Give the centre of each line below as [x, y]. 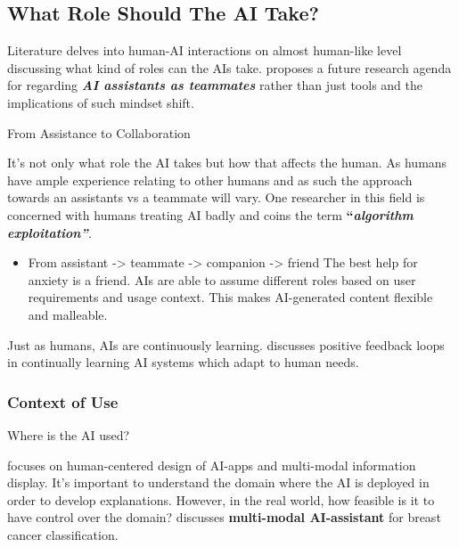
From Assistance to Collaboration [99, 132]
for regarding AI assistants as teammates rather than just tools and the [215, 85]
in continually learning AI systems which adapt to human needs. [183, 362]
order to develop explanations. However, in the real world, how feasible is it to [221, 499]
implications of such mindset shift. [101, 102]
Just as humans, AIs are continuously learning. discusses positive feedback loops [226, 344]
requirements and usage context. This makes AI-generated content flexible [230, 297]
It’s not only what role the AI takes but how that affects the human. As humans [227, 163]
